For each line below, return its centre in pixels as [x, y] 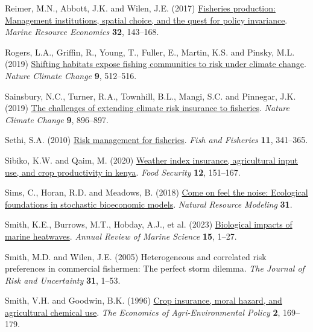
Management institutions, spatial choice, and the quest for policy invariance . [146, 20]
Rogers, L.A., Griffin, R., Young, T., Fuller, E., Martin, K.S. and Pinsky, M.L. [150, 52]
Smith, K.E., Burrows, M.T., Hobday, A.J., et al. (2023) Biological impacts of [149, 224]
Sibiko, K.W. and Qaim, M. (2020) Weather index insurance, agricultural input [152, 160]
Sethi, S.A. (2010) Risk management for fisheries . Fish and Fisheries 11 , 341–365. [156, 140]
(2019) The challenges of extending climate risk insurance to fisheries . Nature [147, 108]
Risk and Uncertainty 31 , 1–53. [63, 280]
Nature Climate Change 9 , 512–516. [71, 75]
